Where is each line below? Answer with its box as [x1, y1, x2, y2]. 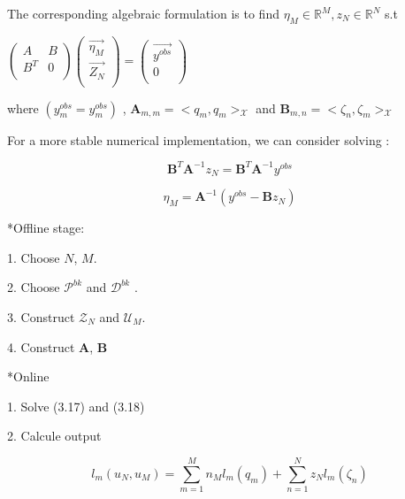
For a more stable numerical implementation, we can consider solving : [7, 130, 390, 149]
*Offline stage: [7, 219, 85, 237]
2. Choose [7, 278, 60, 296]
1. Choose [7, 248, 60, 266]
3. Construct [7, 307, 75, 326]
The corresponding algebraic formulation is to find [7, 4, 279, 22]
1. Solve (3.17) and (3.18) [7, 396, 145, 415]
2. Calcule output [7, 426, 102, 445]
